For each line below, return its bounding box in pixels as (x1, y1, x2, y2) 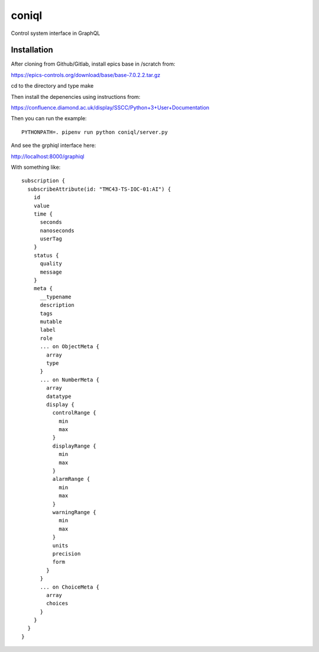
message (40, 268, 62, 275)
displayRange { (52, 442, 97, 449)
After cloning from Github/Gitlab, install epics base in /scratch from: (11, 60, 175, 68)
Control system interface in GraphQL (11, 30, 100, 37)
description (40, 302, 75, 309)
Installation (11, 45, 53, 55)
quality (40, 261, 62, 267)
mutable (40, 319, 62, 325)
